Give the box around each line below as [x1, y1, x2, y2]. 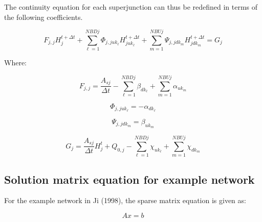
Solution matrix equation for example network [4, 171, 255, 187]
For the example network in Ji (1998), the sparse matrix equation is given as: [4, 195, 246, 206]
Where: [4, 57, 27, 68]
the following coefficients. [4, 11, 83, 22]
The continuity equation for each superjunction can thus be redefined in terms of [4, 2, 258, 12]
